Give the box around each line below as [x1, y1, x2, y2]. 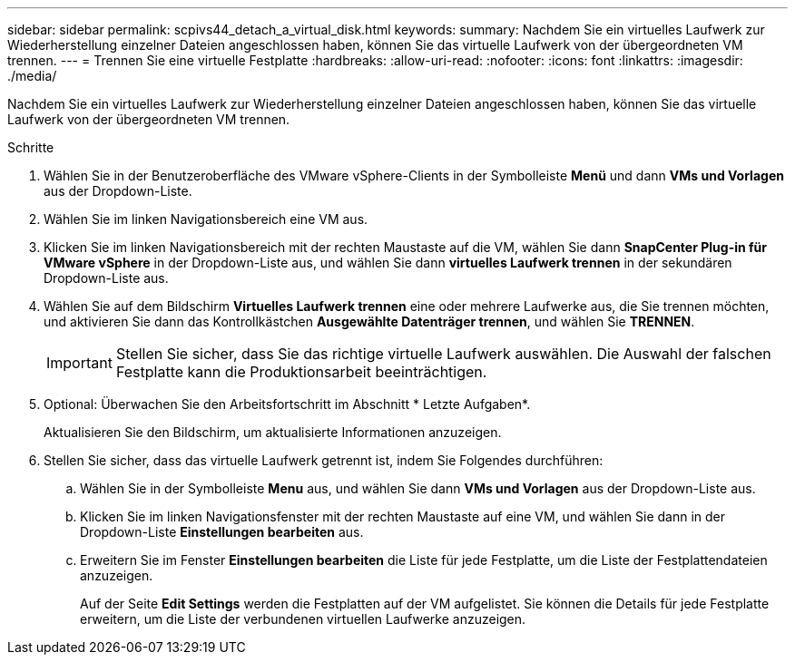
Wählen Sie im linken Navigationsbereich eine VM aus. [44, 211, 368, 227]
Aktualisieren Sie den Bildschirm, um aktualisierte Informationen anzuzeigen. [44, 424, 502, 440]
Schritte [7, 140, 54, 155]
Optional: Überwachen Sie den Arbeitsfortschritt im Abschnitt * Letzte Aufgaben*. [44, 396, 531, 412]
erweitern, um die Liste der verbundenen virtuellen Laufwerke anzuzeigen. [80, 611, 526, 627]
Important [46, 354, 113, 372]
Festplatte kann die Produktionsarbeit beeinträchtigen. [115, 363, 487, 381]
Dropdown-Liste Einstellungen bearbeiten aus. [80, 524, 364, 540]
